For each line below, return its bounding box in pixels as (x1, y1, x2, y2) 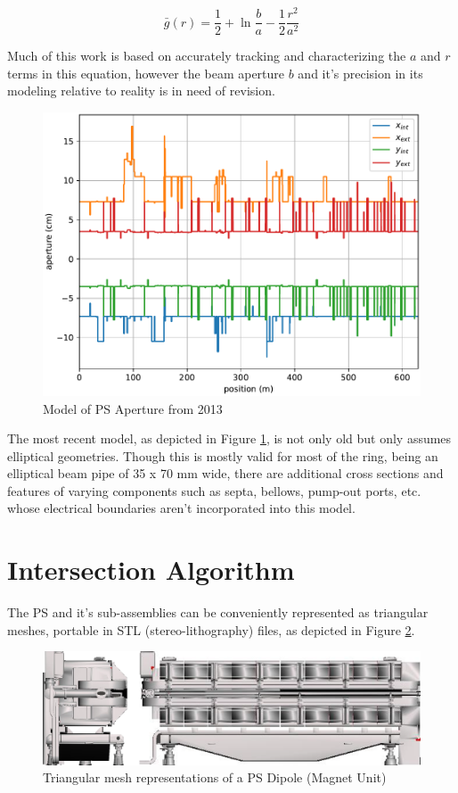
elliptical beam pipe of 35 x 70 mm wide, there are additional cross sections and (7, 464, 444, 483)
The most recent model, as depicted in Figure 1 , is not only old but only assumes (7, 429, 452, 448)
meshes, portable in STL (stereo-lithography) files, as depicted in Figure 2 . (7, 620, 415, 639)
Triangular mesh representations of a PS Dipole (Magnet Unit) (43, 768, 387, 787)
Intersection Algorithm (7, 551, 295, 588)
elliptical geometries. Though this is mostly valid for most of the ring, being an (7, 446, 438, 465)
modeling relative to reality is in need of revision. (7, 81, 275, 100)
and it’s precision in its (298, 63, 423, 82)
